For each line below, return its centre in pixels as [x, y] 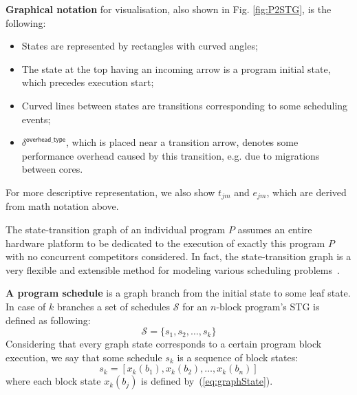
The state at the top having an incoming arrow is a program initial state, [176, 68]
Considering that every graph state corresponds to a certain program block [164, 344]
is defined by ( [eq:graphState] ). [207, 381]
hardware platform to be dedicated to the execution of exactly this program [165, 243]
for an [195, 306]
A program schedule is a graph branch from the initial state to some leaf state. [178, 293]
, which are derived [306, 192]
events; [36, 119]
